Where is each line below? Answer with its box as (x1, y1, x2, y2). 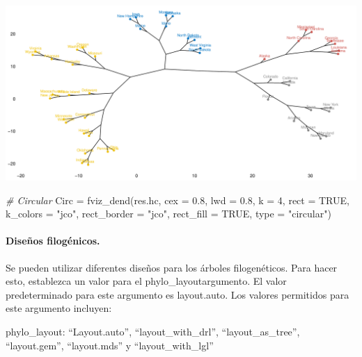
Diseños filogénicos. (6, 233, 100, 248)
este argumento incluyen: (6, 301, 112, 315)
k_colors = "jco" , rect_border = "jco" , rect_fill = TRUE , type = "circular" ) (6, 206, 331, 221)
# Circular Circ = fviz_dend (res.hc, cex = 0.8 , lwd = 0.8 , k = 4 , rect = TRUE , (6, 192, 349, 207)
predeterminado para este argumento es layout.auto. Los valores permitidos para (6, 287, 349, 301)
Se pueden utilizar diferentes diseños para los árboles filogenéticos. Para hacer (6, 260, 338, 274)
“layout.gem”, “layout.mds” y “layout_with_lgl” (6, 338, 214, 352)
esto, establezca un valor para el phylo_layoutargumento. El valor (6, 274, 287, 288)
